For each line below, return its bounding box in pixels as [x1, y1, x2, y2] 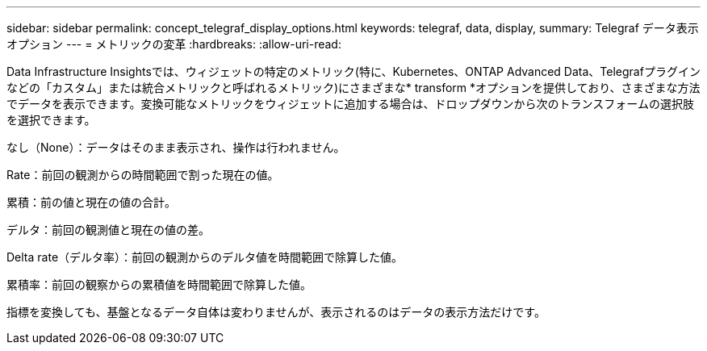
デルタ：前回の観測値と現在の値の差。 [6, 223, 210, 236]
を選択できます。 [6, 113, 96, 127]
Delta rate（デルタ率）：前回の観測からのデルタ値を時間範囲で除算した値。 [6, 250, 404, 264]
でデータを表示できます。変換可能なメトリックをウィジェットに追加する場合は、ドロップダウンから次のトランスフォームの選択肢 [6, 97, 694, 111]
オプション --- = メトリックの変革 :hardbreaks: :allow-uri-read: [6, 37, 341, 51]
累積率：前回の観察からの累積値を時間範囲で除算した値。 [6, 278, 312, 291]
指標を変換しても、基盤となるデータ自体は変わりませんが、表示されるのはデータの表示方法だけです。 [6, 305, 546, 319]
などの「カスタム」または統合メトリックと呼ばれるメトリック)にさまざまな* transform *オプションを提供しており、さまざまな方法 [6, 81, 701, 94]
